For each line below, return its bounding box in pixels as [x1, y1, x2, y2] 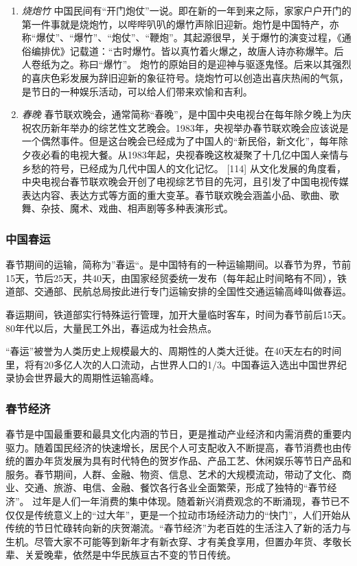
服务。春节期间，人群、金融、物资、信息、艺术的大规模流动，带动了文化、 [5, 467, 342, 481]
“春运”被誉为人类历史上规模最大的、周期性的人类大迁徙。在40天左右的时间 [5, 344, 342, 358]
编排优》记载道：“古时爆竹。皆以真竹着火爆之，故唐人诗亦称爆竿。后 [31, 43, 344, 58]
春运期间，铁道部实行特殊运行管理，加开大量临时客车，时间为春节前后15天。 [5, 307, 352, 321]
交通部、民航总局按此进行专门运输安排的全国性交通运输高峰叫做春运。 [34, 284, 352, 298]
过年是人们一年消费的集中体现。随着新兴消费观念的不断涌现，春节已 [32, 494, 341, 508]
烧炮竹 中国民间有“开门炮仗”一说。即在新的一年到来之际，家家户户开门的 [21, 3, 352, 17]
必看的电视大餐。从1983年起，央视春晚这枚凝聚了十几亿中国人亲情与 [41, 147, 349, 161]
